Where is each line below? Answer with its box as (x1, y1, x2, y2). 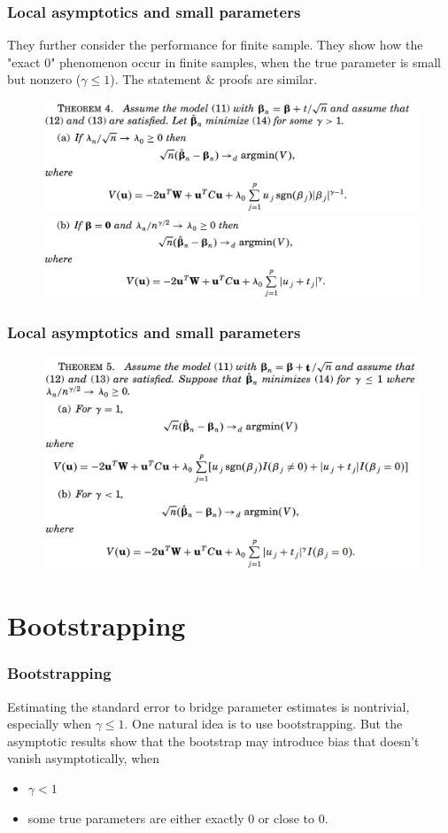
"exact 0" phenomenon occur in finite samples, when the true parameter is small (7, 52, 442, 71)
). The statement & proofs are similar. (110, 70, 318, 89)
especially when (7, 714, 91, 733)
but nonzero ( (7, 70, 81, 89)
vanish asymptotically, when (7, 749, 160, 767)
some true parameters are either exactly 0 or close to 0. (27, 808, 328, 827)
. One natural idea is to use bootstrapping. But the (124, 714, 403, 733)
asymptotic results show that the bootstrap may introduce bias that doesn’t (7, 731, 420, 750)
